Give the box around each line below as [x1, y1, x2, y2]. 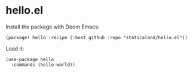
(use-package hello [5, 56, 54, 62]
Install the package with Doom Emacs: [5, 23, 100, 30]
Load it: [5, 45, 24, 52]
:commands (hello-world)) [11, 62, 76, 68]
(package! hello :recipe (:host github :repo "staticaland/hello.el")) [5, 34, 188, 40]
